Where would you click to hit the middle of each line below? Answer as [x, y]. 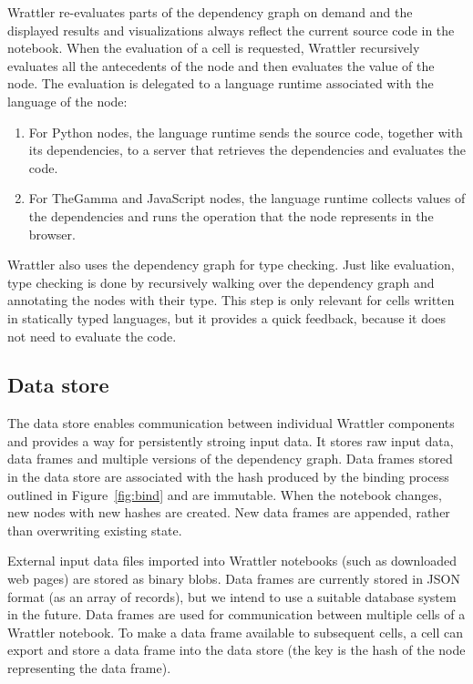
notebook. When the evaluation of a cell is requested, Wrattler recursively [214, 48]
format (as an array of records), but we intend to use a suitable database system [232, 596]
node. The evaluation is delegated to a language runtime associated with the [221, 83]
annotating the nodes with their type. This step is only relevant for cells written [231, 300]
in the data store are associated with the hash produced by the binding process [228, 477]
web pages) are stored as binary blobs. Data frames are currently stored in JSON [234, 579]
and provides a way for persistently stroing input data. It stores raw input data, [231, 440]
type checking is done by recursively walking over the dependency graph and [221, 282]
